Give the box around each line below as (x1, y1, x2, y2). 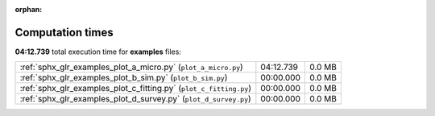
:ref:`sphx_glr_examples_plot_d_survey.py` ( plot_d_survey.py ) (19, 93, 251, 105)
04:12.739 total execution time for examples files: (14, 47, 181, 56)
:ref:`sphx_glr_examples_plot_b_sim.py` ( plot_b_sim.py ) (19, 72, 228, 84)
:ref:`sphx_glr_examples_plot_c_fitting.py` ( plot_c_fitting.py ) (19, 83, 251, 94)
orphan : (14, 5, 43, 14)
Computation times (14, 25, 114, 39)
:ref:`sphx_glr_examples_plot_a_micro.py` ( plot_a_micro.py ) (19, 61, 243, 72)
